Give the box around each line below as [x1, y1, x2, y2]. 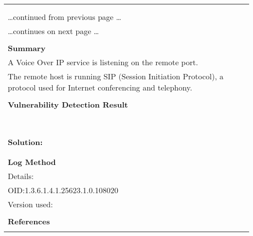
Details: [8, 170, 34, 182]
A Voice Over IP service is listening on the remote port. [8, 56, 198, 68]
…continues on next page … [8, 25, 99, 36]
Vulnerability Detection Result [8, 99, 128, 110]
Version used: [8, 199, 53, 210]
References [8, 216, 50, 227]
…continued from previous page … [8, 11, 122, 22]
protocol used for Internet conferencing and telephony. [8, 82, 192, 93]
